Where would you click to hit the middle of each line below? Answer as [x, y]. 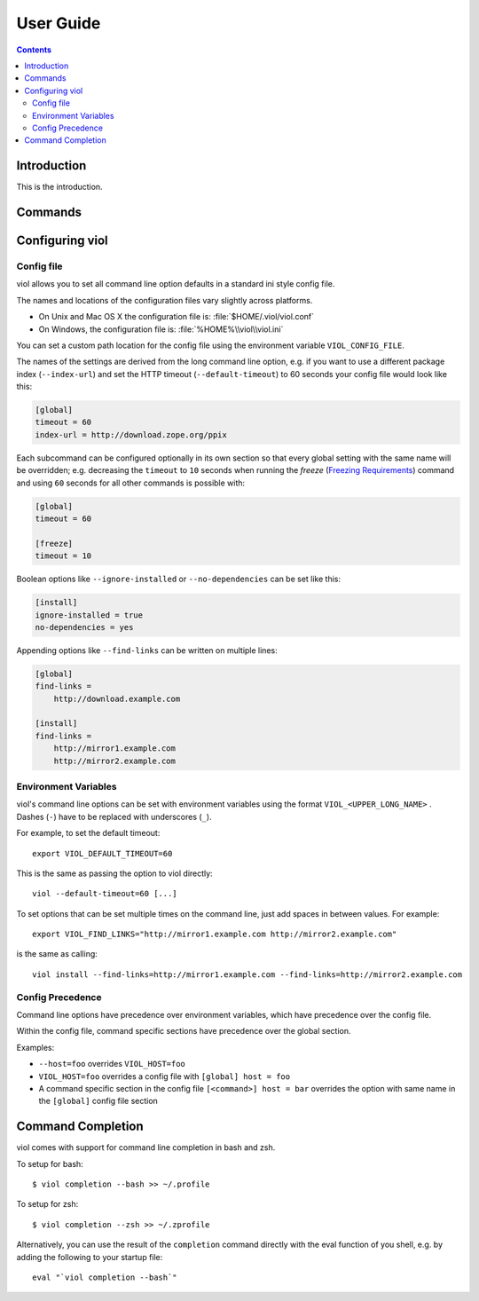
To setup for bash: [50, 1163]
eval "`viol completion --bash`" [105, 1277]
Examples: [35, 1047]
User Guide [59, 23]
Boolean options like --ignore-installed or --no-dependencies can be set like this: [179, 579]
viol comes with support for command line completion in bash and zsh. [146, 1147]
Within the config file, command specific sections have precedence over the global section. [184, 1031]
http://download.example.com [117, 698]
